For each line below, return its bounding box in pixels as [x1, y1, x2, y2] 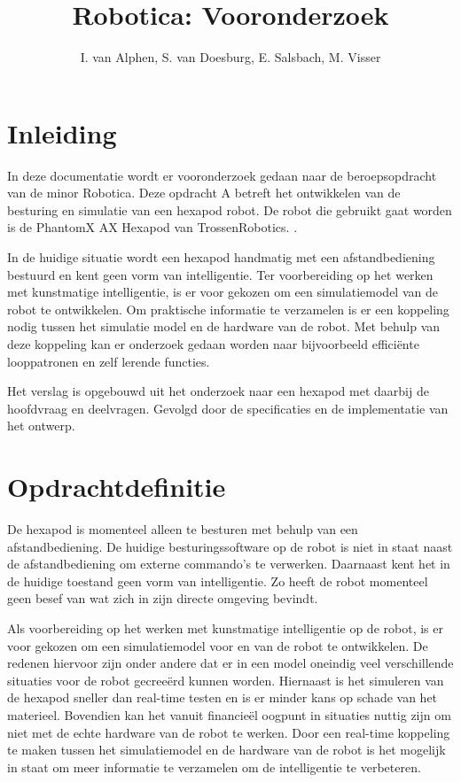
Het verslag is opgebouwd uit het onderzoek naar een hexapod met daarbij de [7, 382, 429, 400]
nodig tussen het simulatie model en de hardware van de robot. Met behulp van [7, 317, 441, 336]
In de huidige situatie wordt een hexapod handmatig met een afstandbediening [7, 248, 435, 267]
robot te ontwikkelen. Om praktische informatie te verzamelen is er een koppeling [7, 299, 449, 318]
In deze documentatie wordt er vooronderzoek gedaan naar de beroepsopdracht [7, 166, 437, 184]
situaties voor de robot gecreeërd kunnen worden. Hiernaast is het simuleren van [7, 670, 444, 689]
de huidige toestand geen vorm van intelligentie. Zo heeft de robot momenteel [7, 571, 428, 590]
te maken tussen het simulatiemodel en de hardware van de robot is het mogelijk [7, 740, 446, 759]
